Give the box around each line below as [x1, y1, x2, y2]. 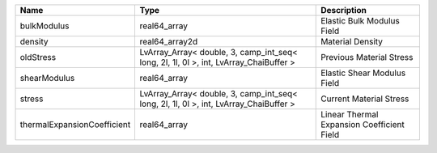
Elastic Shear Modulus [320, 67, 406, 79]
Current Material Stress [320, 93, 409, 104]
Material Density [320, 36, 384, 47]
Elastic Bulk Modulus [320, 15, 400, 26]
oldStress [19, 52, 57, 62]
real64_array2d [139, 36, 198, 47]
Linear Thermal [320, 109, 379, 120]
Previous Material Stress [320, 52, 414, 62]
